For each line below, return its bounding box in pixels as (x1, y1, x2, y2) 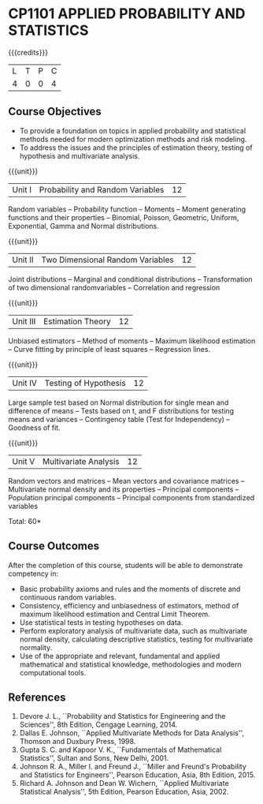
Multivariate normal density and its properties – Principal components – (8, 484, 239, 494)
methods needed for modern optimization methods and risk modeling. (19, 134, 247, 144)
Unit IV (12, 377, 38, 388)
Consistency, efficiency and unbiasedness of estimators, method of (19, 600, 239, 610)
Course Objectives (8, 105, 102, 118)
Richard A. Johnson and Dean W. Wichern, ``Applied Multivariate (19, 779, 230, 788)
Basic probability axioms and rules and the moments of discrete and (19, 584, 241, 593)
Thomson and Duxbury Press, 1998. (19, 737, 136, 746)
